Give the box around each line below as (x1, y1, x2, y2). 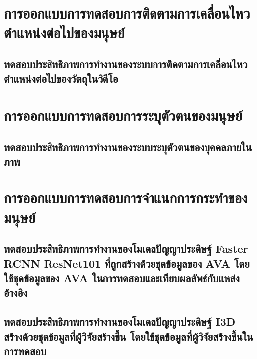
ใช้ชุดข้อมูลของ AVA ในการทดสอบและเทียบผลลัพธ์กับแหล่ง (4, 270, 240, 286)
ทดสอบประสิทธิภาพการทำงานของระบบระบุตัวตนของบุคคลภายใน (4, 139, 252, 154)
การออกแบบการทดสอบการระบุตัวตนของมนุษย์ (4, 105, 242, 125)
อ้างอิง (4, 285, 28, 300)
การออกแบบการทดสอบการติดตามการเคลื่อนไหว (4, 3, 250, 23)
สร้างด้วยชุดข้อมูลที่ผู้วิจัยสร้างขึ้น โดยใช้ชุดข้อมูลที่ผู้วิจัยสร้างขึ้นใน (4, 328, 253, 344)
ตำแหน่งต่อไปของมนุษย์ (4, 22, 125, 43)
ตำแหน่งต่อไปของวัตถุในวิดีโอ (4, 71, 118, 86)
